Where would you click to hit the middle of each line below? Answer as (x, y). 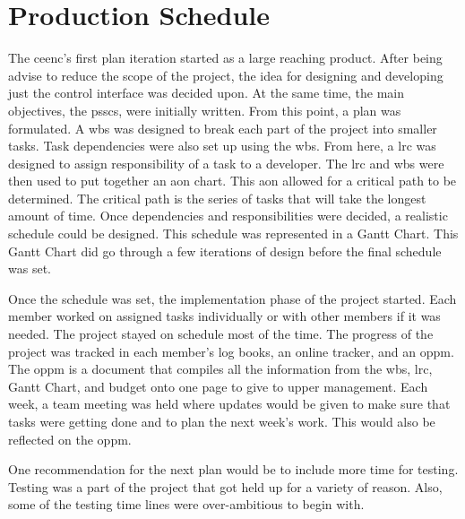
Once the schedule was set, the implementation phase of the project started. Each (232, 298)
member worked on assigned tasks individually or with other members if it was (224, 316)
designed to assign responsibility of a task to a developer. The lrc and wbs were (226, 163)
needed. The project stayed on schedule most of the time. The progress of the (221, 334)
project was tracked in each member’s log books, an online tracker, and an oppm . (231, 351)
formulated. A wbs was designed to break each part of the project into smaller (223, 128)
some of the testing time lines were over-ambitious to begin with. (186, 504)
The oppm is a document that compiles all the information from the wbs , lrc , (220, 369)
